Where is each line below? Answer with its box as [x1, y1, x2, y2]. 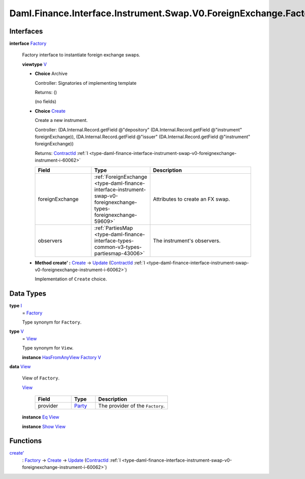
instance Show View [22, 423, 66, 429]
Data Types [9, 290, 47, 298]
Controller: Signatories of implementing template [35, 80, 137, 86]
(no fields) [35, 99, 56, 105]
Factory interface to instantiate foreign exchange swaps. [22, 52, 141, 58]
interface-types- [94, 237, 134, 244]
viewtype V [22, 61, 47, 67]
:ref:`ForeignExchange [94, 173, 147, 180]
